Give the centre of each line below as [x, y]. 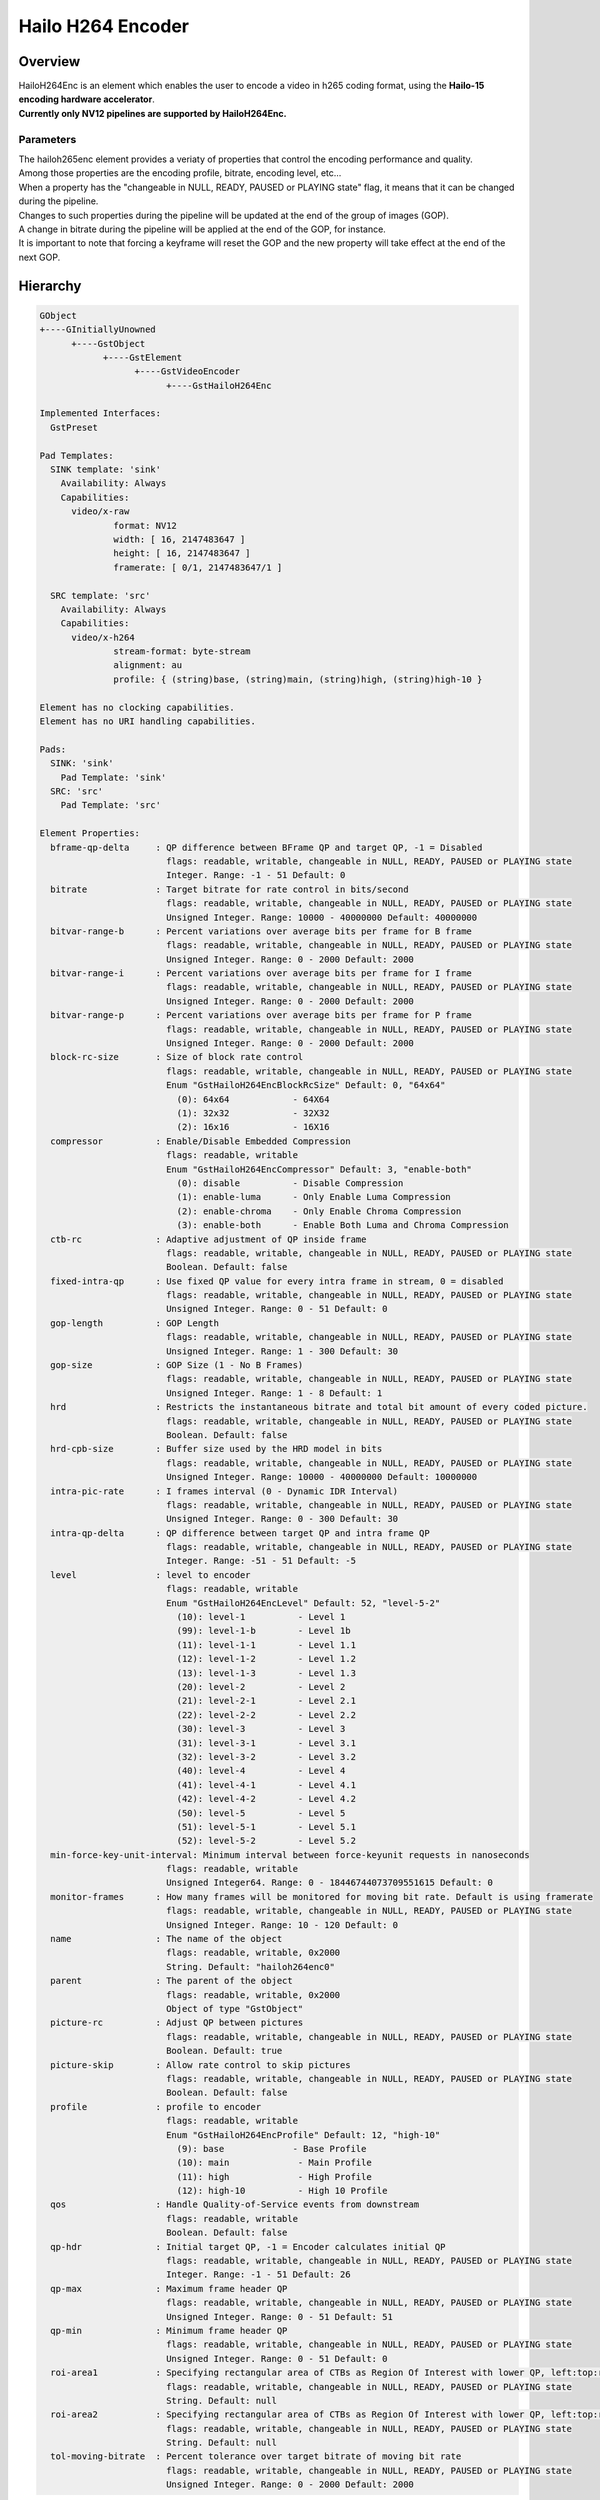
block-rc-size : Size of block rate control [177, 1057]
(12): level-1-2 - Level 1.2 [266, 1659]
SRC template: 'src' [100, 595]
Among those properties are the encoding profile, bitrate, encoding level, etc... [180, 173]
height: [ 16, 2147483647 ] [182, 553]
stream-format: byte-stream [182, 651]
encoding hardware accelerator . [86, 99]
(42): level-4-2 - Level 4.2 [266, 1799]
